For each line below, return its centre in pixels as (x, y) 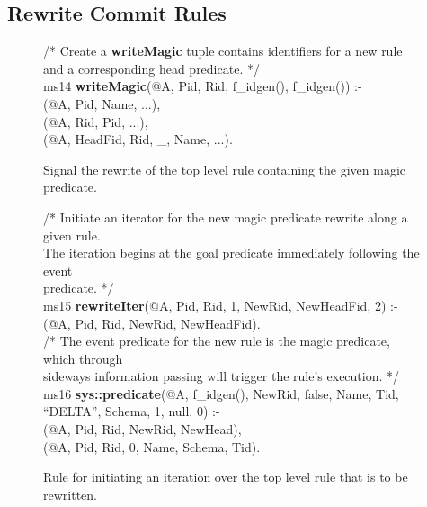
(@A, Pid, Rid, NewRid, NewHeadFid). (152, 323)
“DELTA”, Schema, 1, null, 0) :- (132, 411)
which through (83, 358)
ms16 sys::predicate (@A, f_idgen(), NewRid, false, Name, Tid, (221, 393)
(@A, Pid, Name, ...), (102, 103)
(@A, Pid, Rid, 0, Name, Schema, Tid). (152, 446)
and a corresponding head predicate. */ (151, 68)
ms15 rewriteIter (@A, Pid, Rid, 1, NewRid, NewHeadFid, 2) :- (221, 305)
